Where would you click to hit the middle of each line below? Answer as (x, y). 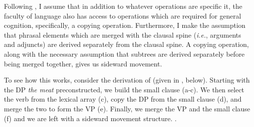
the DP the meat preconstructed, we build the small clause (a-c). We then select (124, 89)
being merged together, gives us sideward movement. (83, 63)
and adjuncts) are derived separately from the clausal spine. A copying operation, (127, 44)
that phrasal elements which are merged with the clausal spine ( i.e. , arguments (123, 34)
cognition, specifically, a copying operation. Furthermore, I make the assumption (125, 25)
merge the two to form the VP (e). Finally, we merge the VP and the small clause (127, 108)
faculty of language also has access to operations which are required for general (123, 15)
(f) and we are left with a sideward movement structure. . (90, 118)
